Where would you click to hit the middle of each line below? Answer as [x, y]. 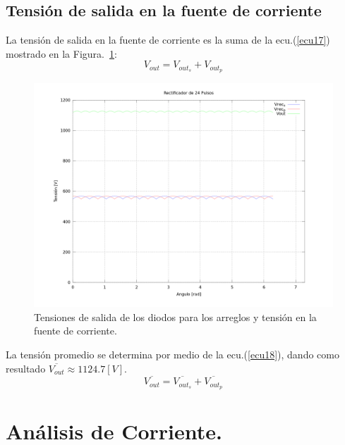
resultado [26, 368]
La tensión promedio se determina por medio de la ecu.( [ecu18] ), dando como [172, 355]
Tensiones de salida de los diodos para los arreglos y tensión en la [175, 316]
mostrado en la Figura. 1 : [61, 53]
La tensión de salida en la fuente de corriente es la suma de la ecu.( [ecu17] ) [168, 40]
